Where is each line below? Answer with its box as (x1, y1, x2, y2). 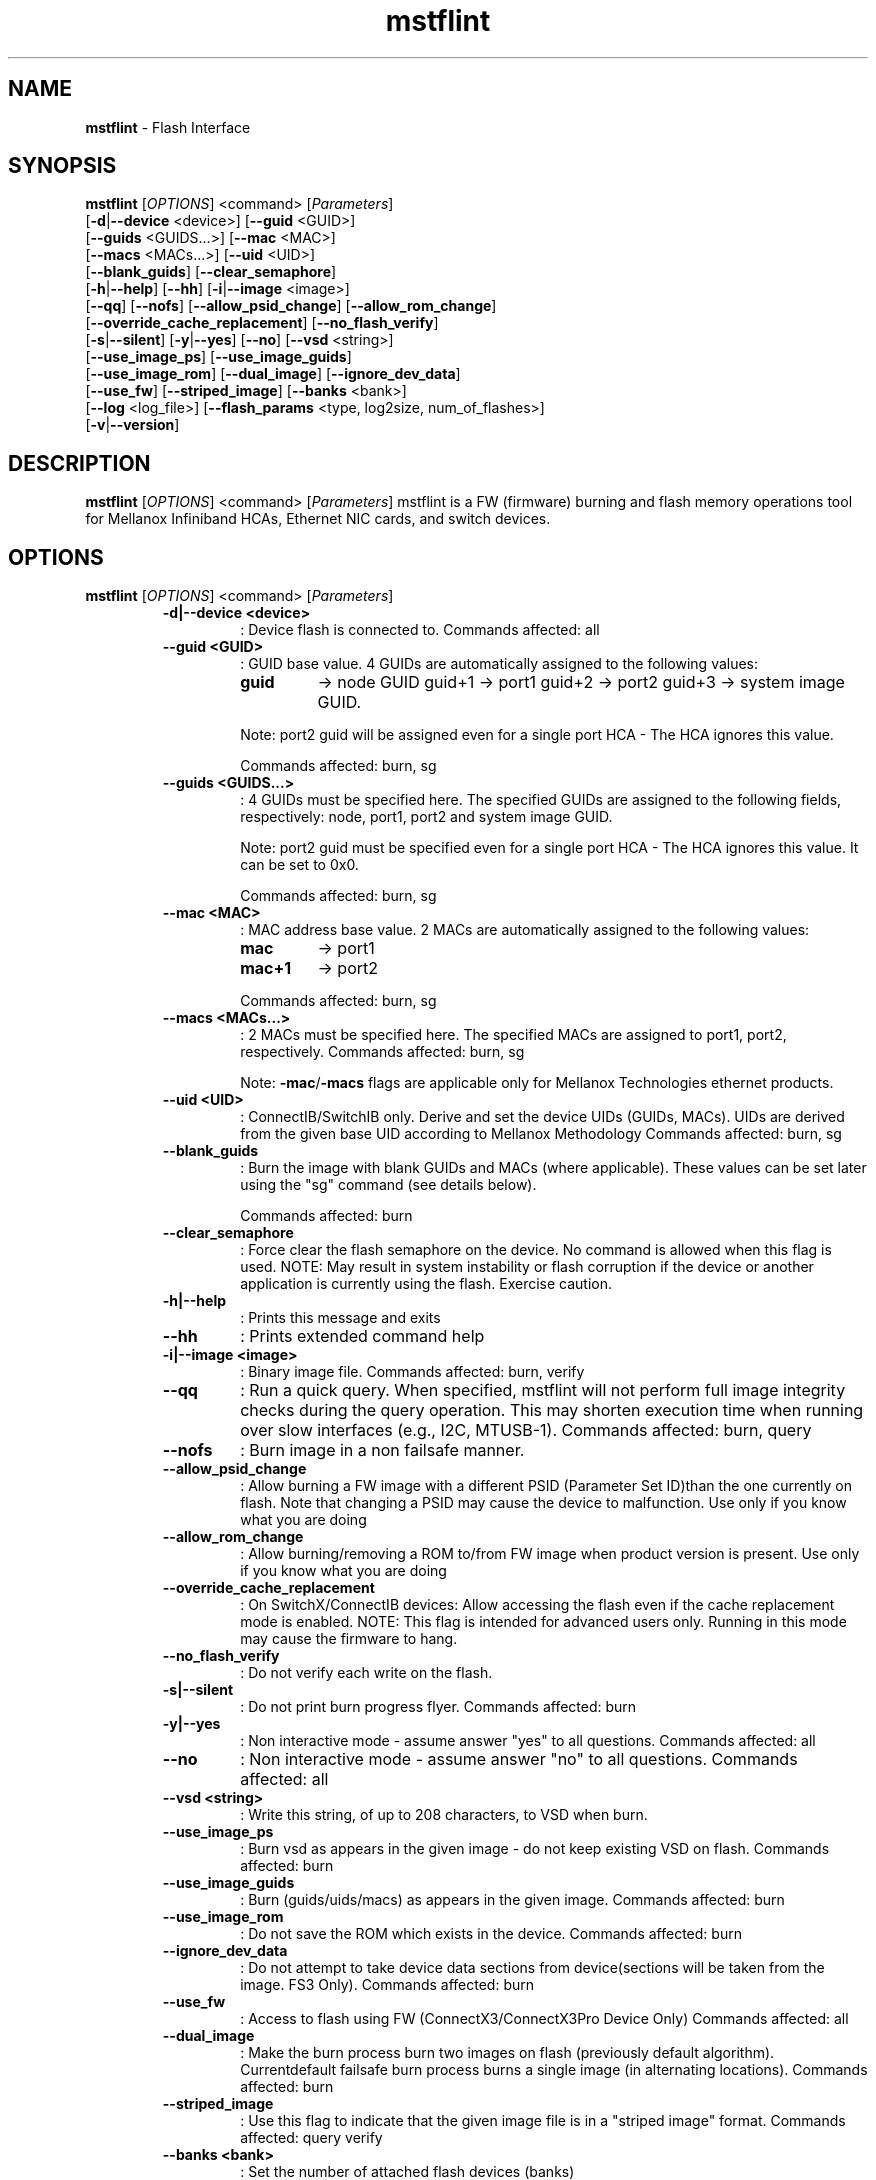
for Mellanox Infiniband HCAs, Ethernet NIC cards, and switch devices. (85, 510, 551, 528)
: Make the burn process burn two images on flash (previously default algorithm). (240, 2044, 775, 2062)
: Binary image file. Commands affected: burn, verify (240, 1363, 585, 1381)
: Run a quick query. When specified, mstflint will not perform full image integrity (240, 1380, 846, 1401)
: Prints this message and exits (240, 1309, 441, 1327)
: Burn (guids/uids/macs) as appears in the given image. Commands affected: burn (240, 1891, 785, 1909)
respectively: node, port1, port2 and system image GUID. (240, 808, 613, 826)
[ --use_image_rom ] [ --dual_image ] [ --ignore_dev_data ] (85, 365, 461, 383)
